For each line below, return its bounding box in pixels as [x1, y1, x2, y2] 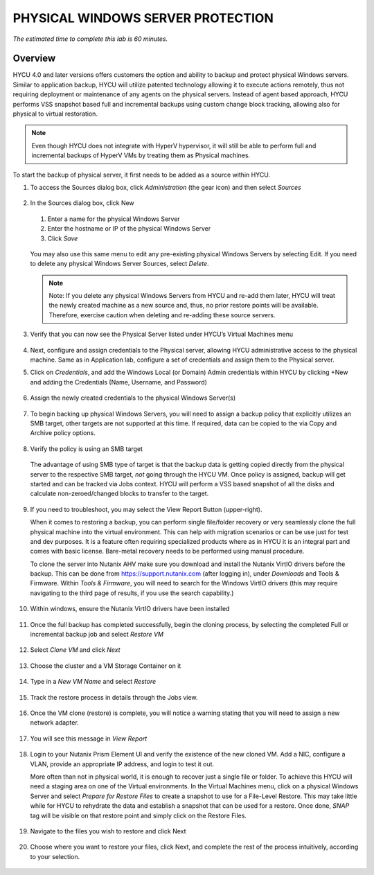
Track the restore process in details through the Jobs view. [30, 693, 198, 701]
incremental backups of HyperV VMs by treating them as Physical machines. [31, 151, 251, 159]
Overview [12, 53, 56, 64]
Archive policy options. [30, 429, 96, 437]
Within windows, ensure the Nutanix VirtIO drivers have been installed [30, 605, 230, 613]
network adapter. [30, 718, 79, 727]
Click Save [47, 234, 78, 242]
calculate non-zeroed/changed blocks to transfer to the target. [30, 489, 209, 498]
